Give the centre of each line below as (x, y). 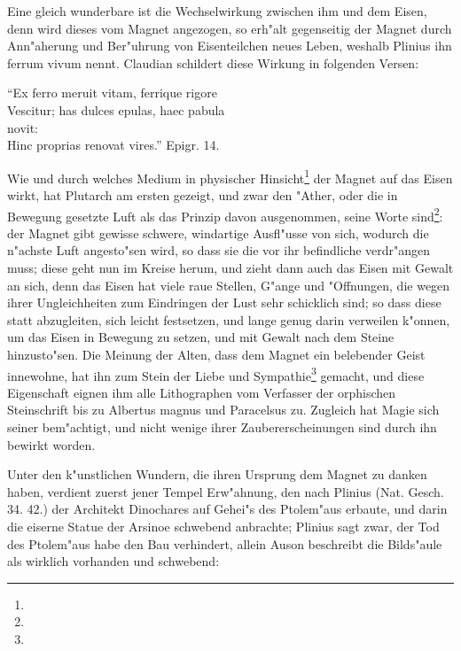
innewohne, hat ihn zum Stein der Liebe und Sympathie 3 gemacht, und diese (216, 374)
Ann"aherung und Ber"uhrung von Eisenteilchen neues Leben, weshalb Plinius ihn (230, 46)
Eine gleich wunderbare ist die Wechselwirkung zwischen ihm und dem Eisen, (217, 11)
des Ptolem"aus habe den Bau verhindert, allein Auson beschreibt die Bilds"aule (225, 543)
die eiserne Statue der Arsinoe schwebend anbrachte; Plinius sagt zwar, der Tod (223, 526)
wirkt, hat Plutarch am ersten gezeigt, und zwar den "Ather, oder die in (203, 195)
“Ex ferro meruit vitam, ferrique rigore (112, 93)
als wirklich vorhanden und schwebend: (113, 561)
